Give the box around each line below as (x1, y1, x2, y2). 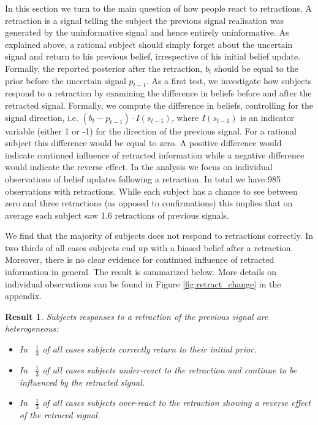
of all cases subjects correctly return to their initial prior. (42, 343, 257, 356)
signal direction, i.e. (5, 111, 78, 123)
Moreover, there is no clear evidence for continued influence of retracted (5, 253, 274, 266)
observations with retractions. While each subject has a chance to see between (5, 184, 298, 197)
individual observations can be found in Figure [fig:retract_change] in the (5, 277, 281, 290)
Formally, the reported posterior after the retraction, (5, 61, 203, 74)
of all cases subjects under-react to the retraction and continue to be (42, 363, 297, 376)
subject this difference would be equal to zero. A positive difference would (5, 136, 282, 149)
